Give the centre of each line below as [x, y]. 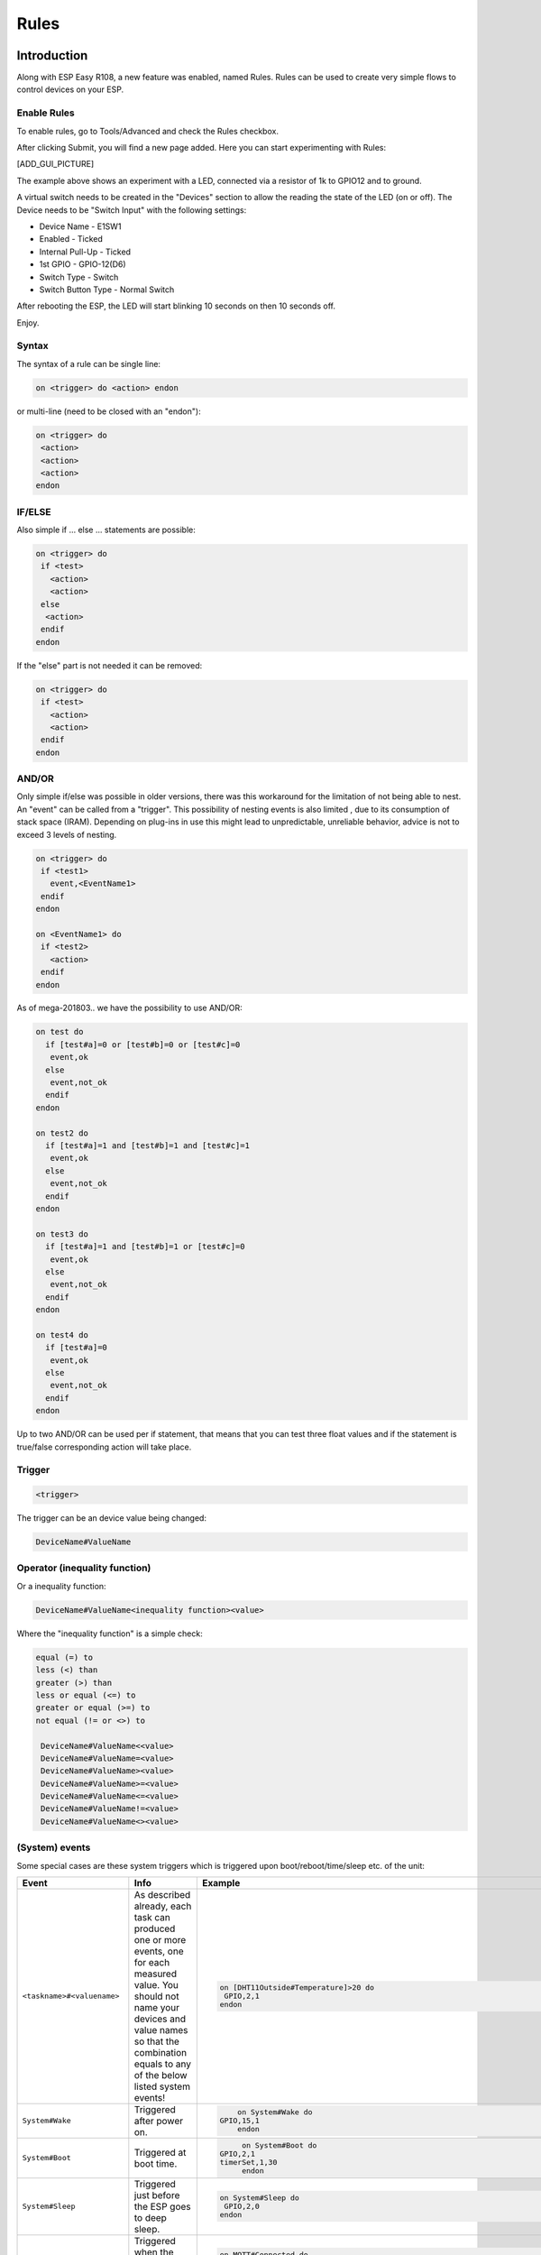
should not [156, 1996]
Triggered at [160, 2152]
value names [161, 2029]
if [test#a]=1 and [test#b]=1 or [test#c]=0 [145, 1247]
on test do [60, 1032]
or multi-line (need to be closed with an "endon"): [109, 411]
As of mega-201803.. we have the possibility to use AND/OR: [129, 1008]
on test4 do [62, 1335]
